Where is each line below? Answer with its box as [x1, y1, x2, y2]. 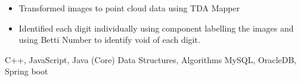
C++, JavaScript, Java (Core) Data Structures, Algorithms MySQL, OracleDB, [5, 53, 297, 66]
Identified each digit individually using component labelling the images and [18, 21, 294, 34]
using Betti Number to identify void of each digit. [18, 33, 200, 46]
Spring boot [5, 65, 48, 77]
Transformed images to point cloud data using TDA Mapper [18, 2, 240, 14]
